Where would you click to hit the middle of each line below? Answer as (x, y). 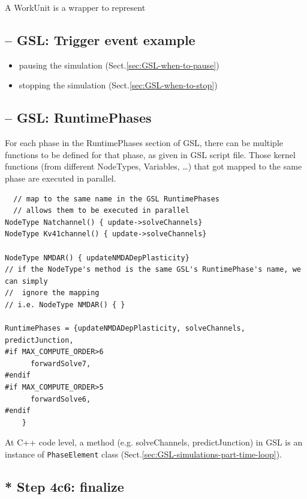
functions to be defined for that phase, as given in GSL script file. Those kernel (150, 154)
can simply (26, 281)
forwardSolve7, (61, 363)
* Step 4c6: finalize (64, 487)
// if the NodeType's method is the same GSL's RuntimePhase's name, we (153, 270)
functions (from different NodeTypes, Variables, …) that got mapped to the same (153, 166)
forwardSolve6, (61, 399)
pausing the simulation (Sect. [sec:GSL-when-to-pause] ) (119, 65)
